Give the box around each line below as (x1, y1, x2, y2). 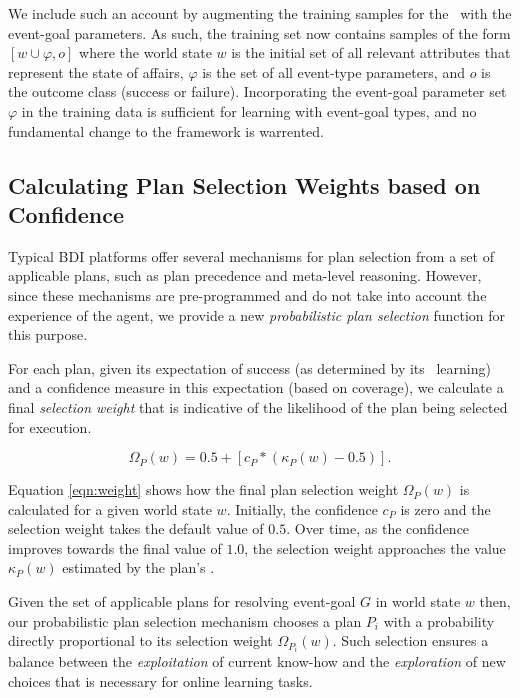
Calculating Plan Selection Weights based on (8, 169, 481, 200)
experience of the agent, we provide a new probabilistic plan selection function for (8, 304, 506, 325)
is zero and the (400, 498, 491, 519)
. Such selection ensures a (332, 630, 489, 651)
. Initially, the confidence (226, 498, 378, 519)
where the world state (79, 42, 212, 63)
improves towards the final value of (8, 537, 222, 558)
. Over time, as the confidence (286, 518, 470, 539)
